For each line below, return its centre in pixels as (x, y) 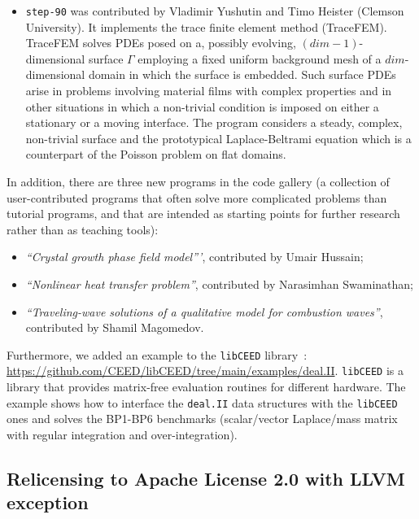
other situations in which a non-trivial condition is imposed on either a (202, 106)
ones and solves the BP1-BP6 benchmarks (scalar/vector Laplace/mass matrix (202, 419)
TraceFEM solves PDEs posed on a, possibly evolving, (161, 43)
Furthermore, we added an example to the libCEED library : (157, 354)
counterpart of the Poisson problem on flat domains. (156, 154)
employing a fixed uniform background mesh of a (260, 58)
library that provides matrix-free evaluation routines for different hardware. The (206, 387)
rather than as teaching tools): (83, 229)
